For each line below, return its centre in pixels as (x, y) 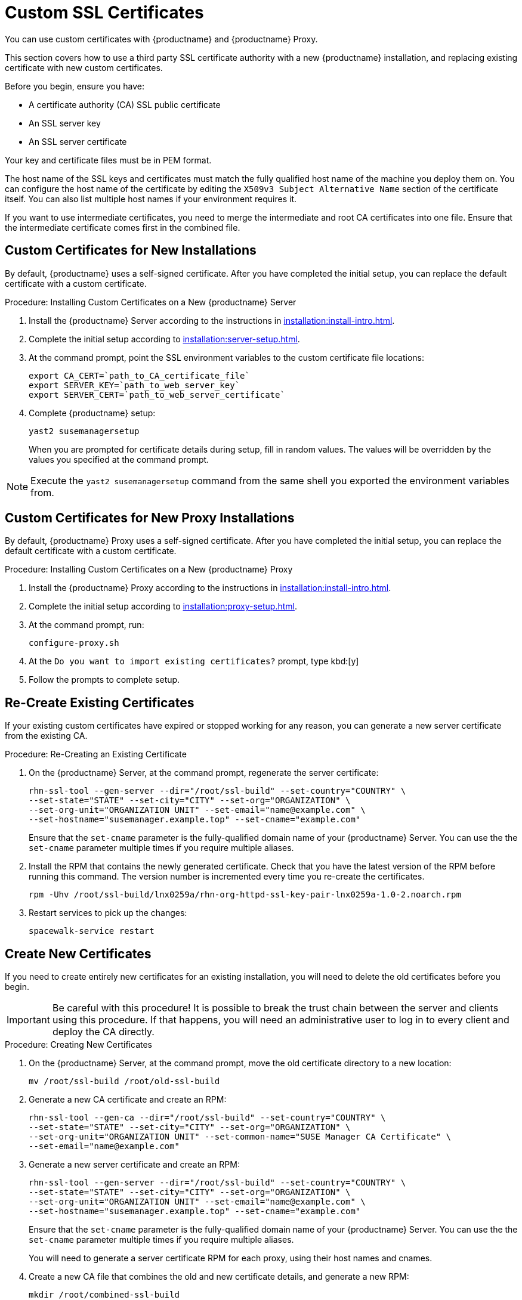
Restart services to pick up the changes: (108, 913)
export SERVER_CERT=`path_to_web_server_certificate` (157, 394)
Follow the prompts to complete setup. (104, 680)
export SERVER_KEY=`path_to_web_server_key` (135, 385)
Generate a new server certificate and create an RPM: (134, 1165)
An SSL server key (65, 123)
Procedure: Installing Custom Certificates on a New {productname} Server (151, 302)
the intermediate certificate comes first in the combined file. (123, 227)
